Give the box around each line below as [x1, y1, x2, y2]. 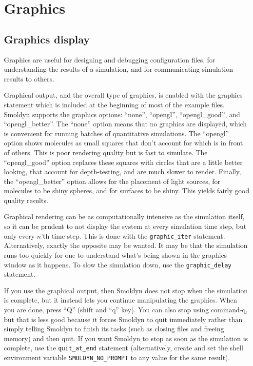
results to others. [4, 73, 54, 83]
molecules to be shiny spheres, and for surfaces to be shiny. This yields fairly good [4, 185, 250, 196]
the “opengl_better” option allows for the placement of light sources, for [4, 176, 221, 186]
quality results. [4, 195, 48, 205]
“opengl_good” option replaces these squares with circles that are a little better [4, 157, 243, 167]
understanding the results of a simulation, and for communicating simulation [4, 64, 233, 74]
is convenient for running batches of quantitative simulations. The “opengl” [4, 128, 229, 138]
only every [4, 230, 35, 241]
